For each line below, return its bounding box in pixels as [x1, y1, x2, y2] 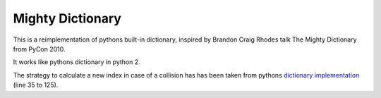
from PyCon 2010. [13, 44, 66, 53]
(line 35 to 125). [13, 81, 59, 90]
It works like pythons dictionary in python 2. [13, 58, 140, 66]
